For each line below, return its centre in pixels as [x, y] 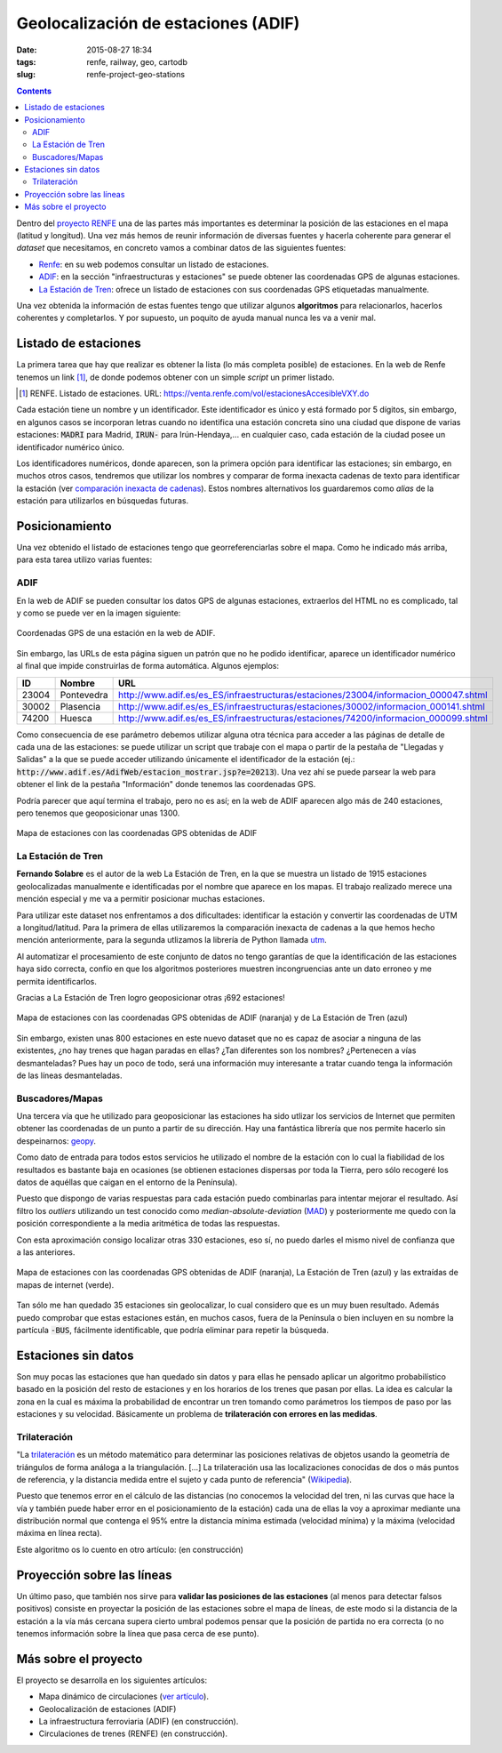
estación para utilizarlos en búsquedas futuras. [103, 501]
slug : [26, 75]
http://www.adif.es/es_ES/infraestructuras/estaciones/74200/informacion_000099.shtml [303, 718]
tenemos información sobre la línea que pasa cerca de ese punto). [138, 1633]
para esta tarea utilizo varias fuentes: [84, 559]
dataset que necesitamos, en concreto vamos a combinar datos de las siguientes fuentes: [181, 248]
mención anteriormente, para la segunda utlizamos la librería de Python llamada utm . [172, 940]
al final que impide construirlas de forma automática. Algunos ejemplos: [148, 666]
